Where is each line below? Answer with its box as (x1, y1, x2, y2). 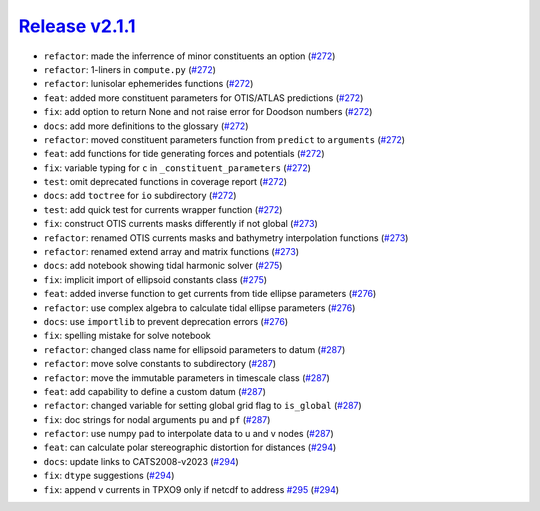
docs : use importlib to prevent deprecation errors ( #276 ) (43, 315, 289, 327)
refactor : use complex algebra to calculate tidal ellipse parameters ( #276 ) (43, 301, 356, 314)
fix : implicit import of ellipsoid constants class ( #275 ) (43, 273, 268, 285)
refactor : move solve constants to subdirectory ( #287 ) (43, 358, 277, 370)
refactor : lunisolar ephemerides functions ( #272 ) (43, 78, 254, 90)
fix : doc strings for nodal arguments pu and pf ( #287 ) (43, 413, 271, 425)
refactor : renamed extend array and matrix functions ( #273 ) (43, 246, 300, 258)
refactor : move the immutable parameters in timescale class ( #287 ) (43, 371, 330, 384)
